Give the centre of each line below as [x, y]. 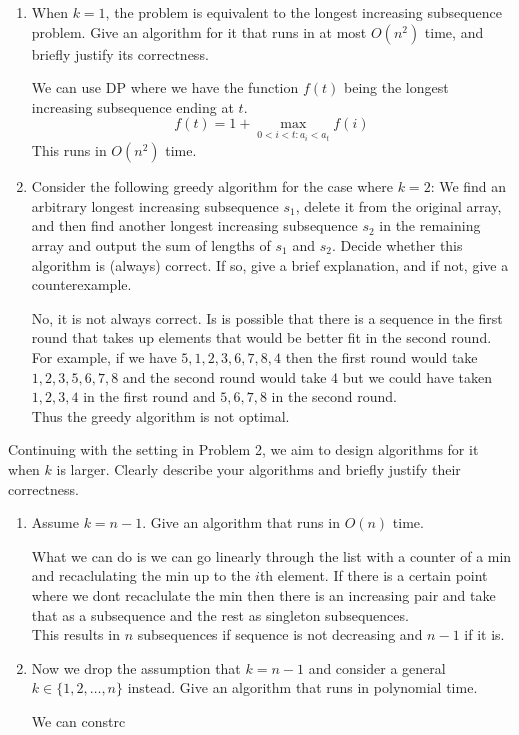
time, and [454, 31]
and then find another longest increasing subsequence [194, 225]
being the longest [396, 87]
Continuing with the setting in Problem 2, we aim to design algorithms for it [243, 449]
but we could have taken [417, 376]
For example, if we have [104, 356]
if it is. [484, 634]
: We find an [468, 186]
